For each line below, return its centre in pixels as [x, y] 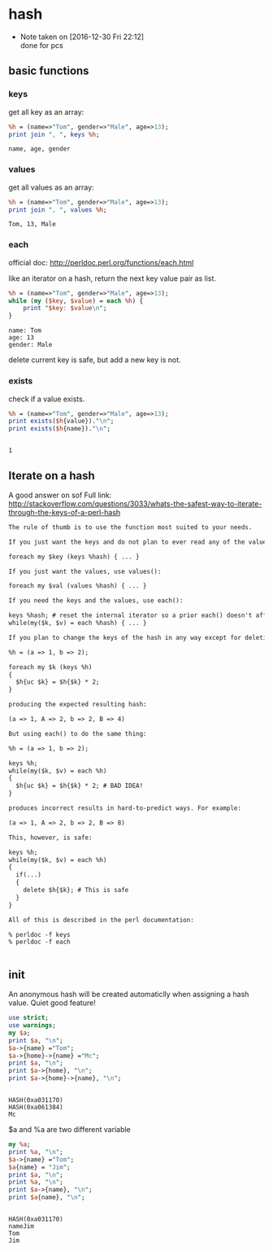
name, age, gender [39, 149]
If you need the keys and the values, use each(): [96, 601]
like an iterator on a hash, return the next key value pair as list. [113, 278]
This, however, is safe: [50, 838]
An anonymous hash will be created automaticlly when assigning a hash [129, 995]
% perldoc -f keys [39, 934]
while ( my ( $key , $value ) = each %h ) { [76, 301]
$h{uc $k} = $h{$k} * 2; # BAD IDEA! [80, 786]
